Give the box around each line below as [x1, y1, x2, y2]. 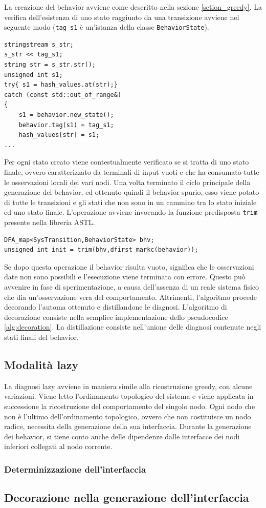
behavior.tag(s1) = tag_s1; [18, 121, 114, 129]
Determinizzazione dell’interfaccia [4, 462, 146, 475]
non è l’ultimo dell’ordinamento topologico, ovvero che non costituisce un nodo [4, 411, 251, 421]
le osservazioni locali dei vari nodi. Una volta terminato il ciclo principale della [4, 176, 251, 187]
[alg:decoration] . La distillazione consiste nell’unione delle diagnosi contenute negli [4, 321, 261, 332]
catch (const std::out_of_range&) [4, 91, 122, 98]
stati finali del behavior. [4, 331, 79, 342]
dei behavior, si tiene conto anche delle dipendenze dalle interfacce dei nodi [4, 431, 240, 441]
